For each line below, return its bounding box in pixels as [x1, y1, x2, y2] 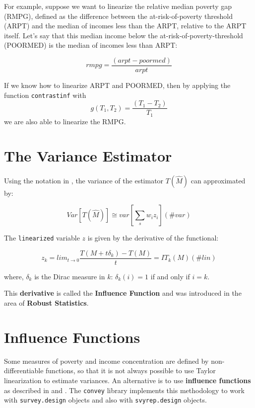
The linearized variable [4, 233, 80, 243]
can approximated [191, 175, 246, 185]
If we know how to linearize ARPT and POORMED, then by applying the [4, 80, 231, 90]
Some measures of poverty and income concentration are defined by [4, 355, 209, 366]
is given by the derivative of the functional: [87, 233, 219, 243]
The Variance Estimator [4, 145, 172, 165]
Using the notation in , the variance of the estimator [4, 175, 164, 185]
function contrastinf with [4, 89, 86, 100]
